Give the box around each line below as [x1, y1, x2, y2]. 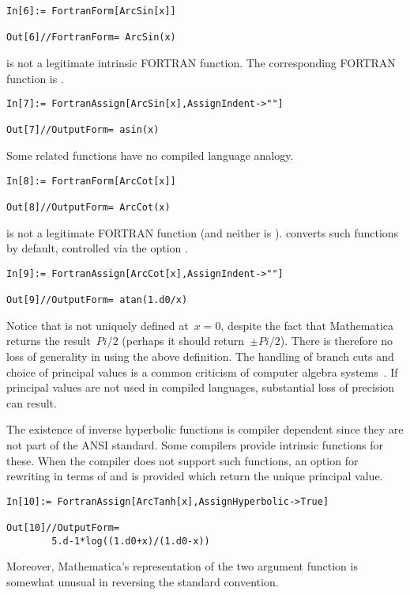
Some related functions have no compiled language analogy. [6, 147, 294, 164]
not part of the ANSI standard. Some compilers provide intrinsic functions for [6, 437, 383, 453]
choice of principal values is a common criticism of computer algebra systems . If [6, 363, 398, 380]
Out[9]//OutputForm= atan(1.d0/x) [6, 294, 188, 306]
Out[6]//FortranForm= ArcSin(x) [6, 32, 176, 44]
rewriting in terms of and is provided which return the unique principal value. [6, 468, 383, 484]
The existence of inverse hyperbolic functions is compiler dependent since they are [6, 421, 404, 438]
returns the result [6, 332, 91, 349]
